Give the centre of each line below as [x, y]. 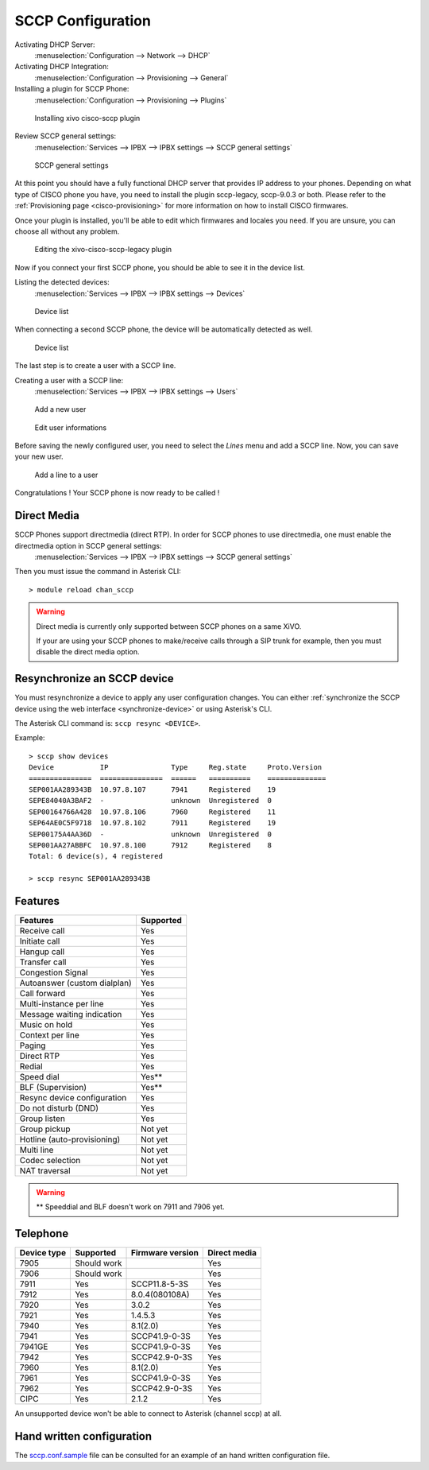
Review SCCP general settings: [66, 136]
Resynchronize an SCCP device [94, 679]
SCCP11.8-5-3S [160, 1284]
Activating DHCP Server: [55, 45]
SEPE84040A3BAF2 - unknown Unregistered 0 [150, 801]
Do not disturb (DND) [59, 1107]
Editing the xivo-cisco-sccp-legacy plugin [103, 250]
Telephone [42, 1233]
